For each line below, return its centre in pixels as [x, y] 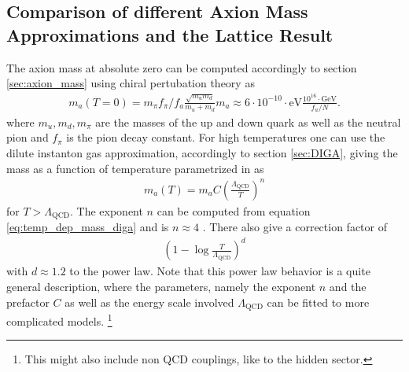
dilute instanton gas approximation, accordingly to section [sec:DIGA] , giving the [202, 153]
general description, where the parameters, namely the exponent [161, 286]
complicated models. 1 [59, 319]
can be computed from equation [234, 210]
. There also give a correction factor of [295, 227]
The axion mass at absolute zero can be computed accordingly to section [182, 67]
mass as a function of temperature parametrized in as [135, 168]
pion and [28, 137]
